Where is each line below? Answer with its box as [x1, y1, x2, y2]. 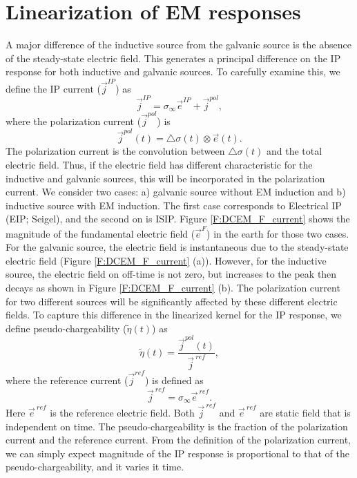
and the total [266, 144, 322, 158]
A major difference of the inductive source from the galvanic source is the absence [6, 37, 351, 52]
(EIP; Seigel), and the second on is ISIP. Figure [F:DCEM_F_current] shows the [6, 211, 350, 226]
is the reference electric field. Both [50, 405, 195, 419]
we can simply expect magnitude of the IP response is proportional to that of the [6, 446, 350, 460]
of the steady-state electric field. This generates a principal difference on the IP [6, 50, 341, 65]
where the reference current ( [6, 372, 128, 387]
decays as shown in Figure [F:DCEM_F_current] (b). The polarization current [6, 280, 340, 295]
